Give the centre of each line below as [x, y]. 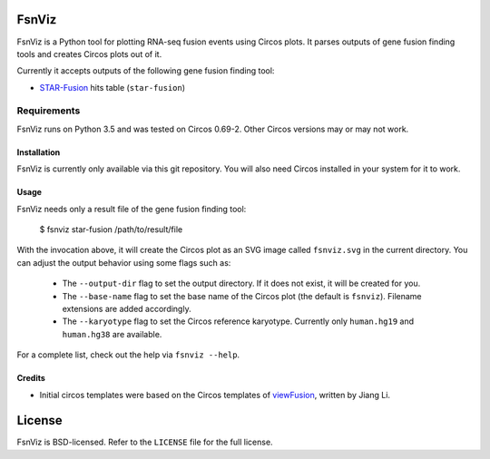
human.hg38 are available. [112, 334]
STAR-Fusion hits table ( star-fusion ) [113, 87]
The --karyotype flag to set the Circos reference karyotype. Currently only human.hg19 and [238, 321]
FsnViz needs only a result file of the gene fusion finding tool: [132, 209]
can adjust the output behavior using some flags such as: [124, 262]
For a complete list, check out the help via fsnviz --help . [128, 355]
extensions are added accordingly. [127, 308]
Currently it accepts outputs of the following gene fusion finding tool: [146, 71]
